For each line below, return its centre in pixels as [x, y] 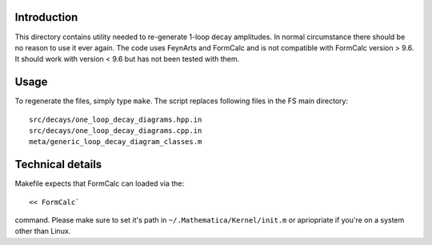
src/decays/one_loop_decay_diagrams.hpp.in [116, 119]
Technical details [58, 165]
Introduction [46, 17]
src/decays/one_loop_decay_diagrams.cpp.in [116, 131]
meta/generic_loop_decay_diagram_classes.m [116, 142]
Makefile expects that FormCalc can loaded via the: [99, 183]
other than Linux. [43, 231]
